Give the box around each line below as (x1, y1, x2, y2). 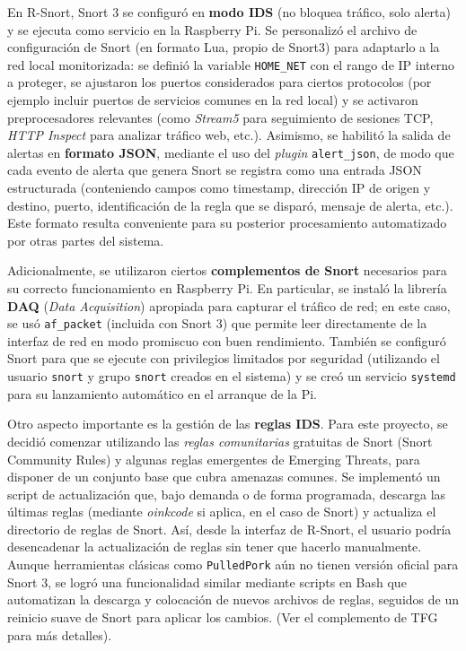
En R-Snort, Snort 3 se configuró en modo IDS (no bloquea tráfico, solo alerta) (7, 3, 452, 21)
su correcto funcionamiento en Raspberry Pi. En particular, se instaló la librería (7, 279, 447, 298)
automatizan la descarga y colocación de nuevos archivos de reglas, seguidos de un (7, 590, 459, 609)
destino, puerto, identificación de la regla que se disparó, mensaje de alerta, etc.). (7, 195, 453, 214)
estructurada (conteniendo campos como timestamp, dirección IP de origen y (7, 178, 431, 197)
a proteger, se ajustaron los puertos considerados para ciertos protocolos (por (7, 73, 432, 91)
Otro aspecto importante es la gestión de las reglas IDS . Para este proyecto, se (7, 414, 448, 433)
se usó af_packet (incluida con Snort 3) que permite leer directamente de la (7, 314, 427, 333)
